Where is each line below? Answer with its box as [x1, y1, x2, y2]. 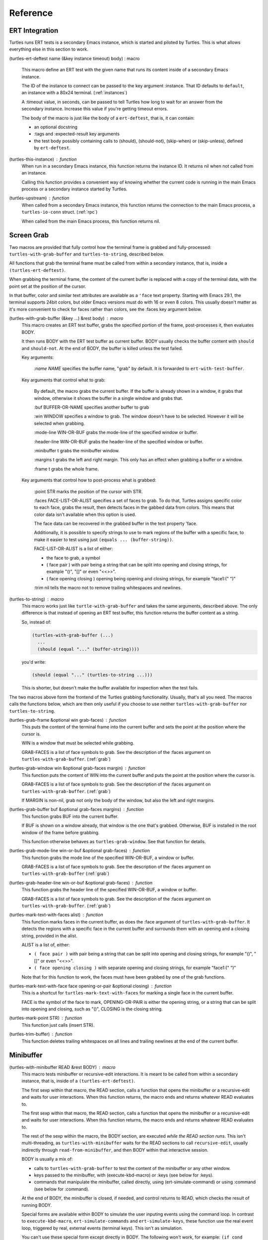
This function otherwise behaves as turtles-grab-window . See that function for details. [21, 838, 206, 844]
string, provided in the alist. [21, 932, 78, 938]
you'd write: [21, 659, 46, 665]
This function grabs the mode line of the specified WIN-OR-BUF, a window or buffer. [21, 855, 195, 861]
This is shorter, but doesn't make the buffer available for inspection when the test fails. [21, 685, 199, 691]
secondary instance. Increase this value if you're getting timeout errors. [21, 106, 168, 112]
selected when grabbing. [34, 420, 85, 426]
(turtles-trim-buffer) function [9, 1031, 72, 1037]
